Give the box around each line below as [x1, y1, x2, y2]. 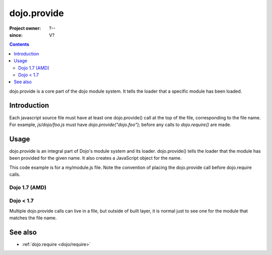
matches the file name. [9, 215, 57, 221]
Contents [9, 41, 30, 47]
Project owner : [9, 25, 41, 31]
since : [9, 32, 23, 38]
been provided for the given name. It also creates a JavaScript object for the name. [9, 155, 182, 161]
